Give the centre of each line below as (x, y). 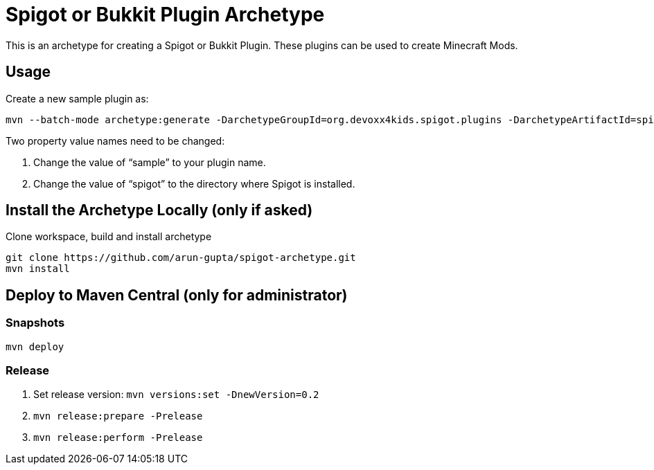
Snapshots (35, 323)
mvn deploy (35, 346)
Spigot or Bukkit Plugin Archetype (165, 15)
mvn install (38, 269)
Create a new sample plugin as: (77, 98)
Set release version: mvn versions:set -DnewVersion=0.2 (176, 395)
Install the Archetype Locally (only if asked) (159, 210)
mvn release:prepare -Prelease (118, 416)
